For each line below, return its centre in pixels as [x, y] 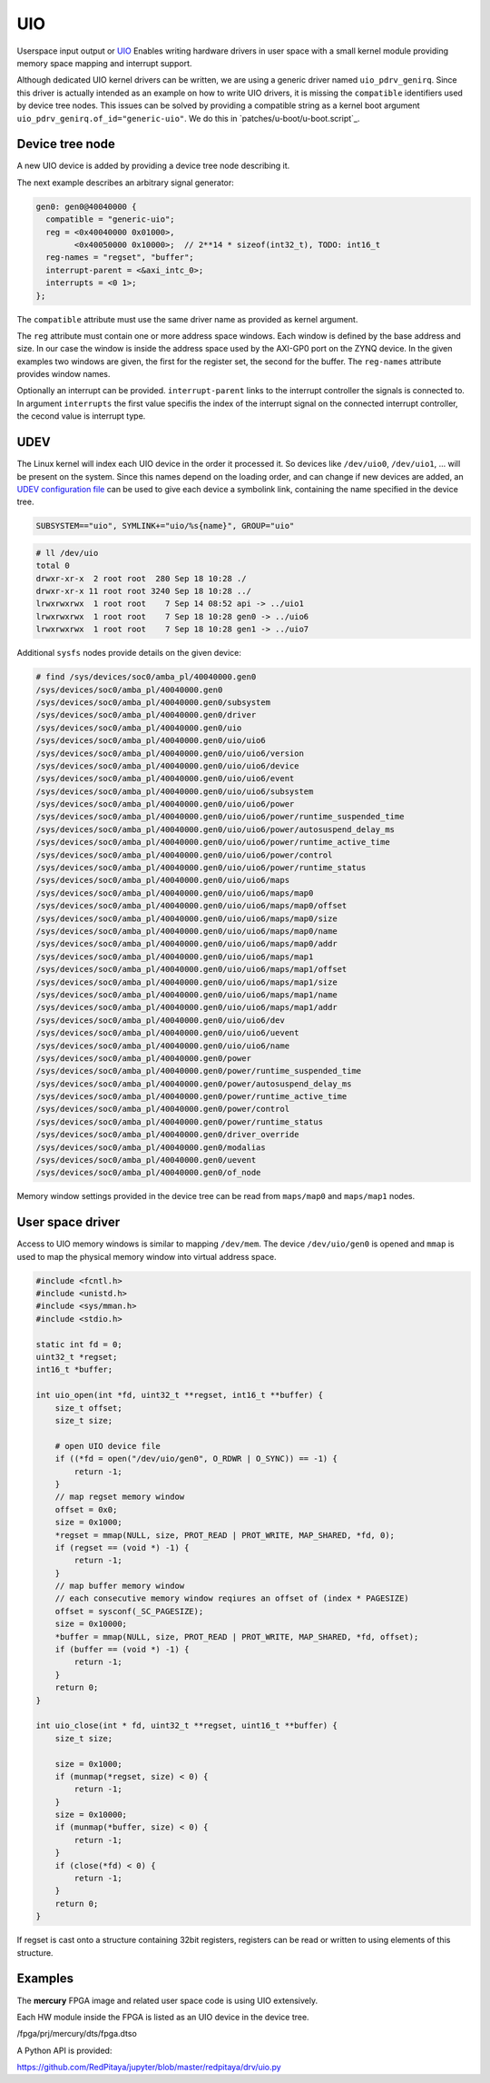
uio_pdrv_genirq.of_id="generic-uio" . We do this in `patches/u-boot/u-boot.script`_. [188, 118]
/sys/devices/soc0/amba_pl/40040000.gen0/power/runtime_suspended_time [199, 1071]
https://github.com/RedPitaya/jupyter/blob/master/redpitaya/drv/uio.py [149, 2068]
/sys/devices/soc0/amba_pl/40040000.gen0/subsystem [153, 702]
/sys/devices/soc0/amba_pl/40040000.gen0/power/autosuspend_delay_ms [194, 1084]
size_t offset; [88, 1408]
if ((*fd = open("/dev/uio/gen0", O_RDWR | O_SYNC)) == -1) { [196, 1459]
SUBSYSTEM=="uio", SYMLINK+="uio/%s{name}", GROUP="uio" [165, 526]
